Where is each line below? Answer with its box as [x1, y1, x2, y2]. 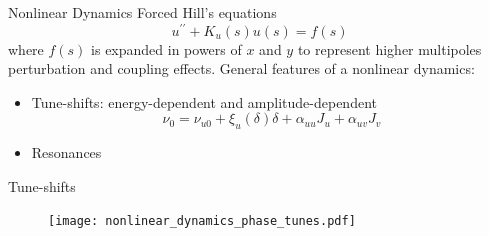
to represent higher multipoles [297, 38, 482, 59]
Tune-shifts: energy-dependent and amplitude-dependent [31, 91, 377, 112]
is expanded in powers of [91, 38, 242, 59]
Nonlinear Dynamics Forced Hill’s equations [8, 2, 277, 22]
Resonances [31, 142, 102, 163]
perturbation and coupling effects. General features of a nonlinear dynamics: [8, 58, 475, 79]
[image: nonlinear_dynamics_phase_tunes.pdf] [48, 214, 356, 229]
